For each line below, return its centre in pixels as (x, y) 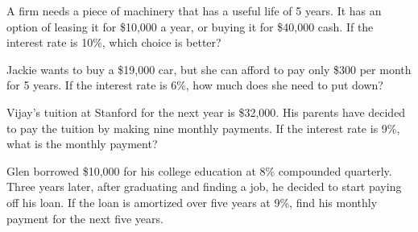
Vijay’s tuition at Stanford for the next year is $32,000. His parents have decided (206, 112)
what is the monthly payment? (82, 144)
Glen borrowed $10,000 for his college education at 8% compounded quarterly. (199, 170)
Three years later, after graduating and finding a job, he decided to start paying (204, 186)
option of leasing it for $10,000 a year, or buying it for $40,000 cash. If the (190, 26)
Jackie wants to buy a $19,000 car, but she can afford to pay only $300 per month (209, 69)
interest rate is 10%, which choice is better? (114, 42)
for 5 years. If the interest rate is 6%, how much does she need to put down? (195, 85)
